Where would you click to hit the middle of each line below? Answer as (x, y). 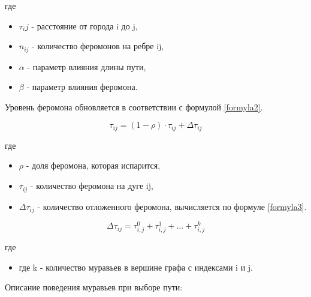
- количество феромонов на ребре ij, (98, 46)
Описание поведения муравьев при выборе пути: (94, 287)
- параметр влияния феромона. (82, 87)
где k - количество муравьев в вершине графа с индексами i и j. (136, 267)
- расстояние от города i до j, (84, 25)
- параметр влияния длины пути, (87, 66)
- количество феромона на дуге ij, (92, 186)
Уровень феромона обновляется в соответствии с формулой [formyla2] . (134, 106)
